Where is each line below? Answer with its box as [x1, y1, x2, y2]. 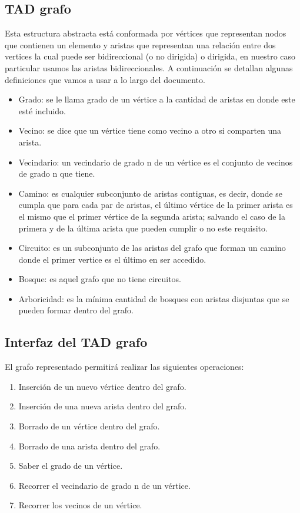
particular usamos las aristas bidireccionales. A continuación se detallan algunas [5, 61, 293, 74]
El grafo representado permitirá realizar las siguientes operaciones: [5, 360, 244, 373]
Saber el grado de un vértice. [18, 459, 123, 472]
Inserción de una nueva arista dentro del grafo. [18, 400, 187, 412]
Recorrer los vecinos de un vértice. [18, 499, 142, 511]
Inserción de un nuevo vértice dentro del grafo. [18, 380, 186, 392]
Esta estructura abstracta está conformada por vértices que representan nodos [5, 27, 286, 39]
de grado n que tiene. [18, 167, 95, 180]
